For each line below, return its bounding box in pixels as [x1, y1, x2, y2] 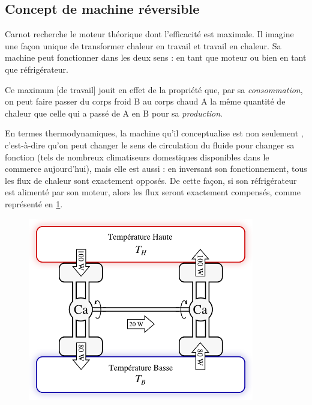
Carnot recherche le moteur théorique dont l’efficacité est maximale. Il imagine [5, 28, 294, 40]
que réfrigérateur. [5, 62, 68, 75]
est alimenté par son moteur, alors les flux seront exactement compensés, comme [5, 186, 301, 198]
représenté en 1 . [5, 197, 63, 210]
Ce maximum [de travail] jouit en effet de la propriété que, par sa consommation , [5, 83, 303, 96]
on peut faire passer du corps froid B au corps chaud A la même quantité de [5, 95, 286, 108]
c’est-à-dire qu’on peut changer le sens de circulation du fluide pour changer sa [5, 138, 295, 151]
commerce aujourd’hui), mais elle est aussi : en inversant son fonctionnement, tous [5, 162, 307, 175]
